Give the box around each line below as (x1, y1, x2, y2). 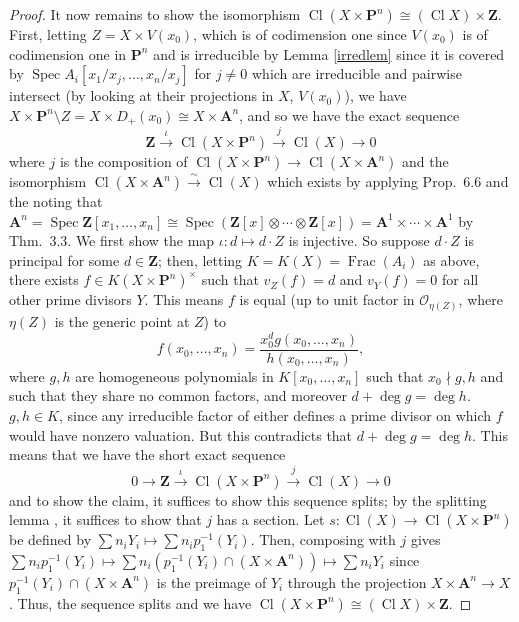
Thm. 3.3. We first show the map (9, 230, 215, 251)
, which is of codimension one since (193, 24, 407, 44)
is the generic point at (54, 310, 190, 331)
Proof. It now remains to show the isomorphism (9, 4, 301, 24)
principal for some (9, 249, 120, 270)
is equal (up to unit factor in (239, 289, 415, 310)
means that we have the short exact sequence (9, 444, 286, 465)
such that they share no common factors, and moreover (9, 385, 347, 406)
